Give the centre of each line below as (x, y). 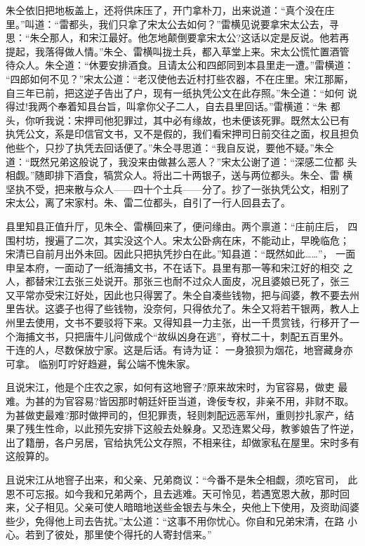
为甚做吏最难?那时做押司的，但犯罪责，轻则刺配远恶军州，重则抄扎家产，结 (180, 414)
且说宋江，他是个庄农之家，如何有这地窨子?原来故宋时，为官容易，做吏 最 (177, 387)
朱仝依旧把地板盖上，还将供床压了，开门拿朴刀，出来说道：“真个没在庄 (170, 10)
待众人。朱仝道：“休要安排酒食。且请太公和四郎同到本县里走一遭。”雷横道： (180, 65)
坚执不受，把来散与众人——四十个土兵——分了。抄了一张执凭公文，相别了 (178, 188)
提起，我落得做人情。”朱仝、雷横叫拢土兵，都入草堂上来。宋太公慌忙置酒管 (178, 51)
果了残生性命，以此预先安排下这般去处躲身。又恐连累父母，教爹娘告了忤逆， (182, 428)
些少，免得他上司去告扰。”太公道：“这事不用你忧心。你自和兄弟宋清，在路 (175, 520)
